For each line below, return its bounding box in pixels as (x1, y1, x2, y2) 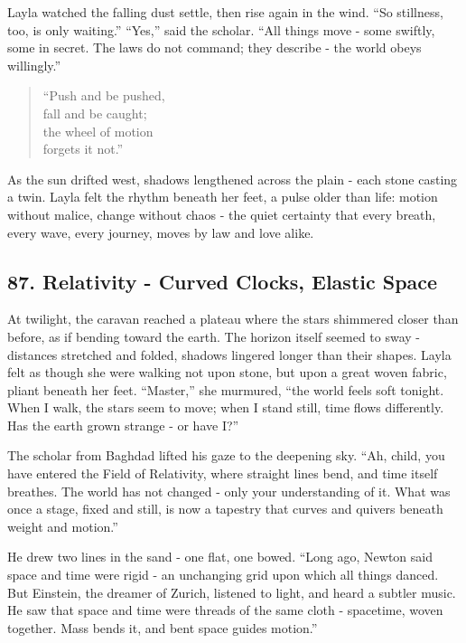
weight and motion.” (7, 516, 118, 535)
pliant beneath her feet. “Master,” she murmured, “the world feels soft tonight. (7, 380, 444, 399)
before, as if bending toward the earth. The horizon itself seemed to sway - (7, 326, 420, 345)
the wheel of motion (42, 121, 154, 140)
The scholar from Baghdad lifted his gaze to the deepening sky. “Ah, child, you (7, 446, 445, 465)
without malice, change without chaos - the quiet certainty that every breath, (7, 204, 436, 223)
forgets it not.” (42, 139, 124, 158)
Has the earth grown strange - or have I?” (7, 415, 239, 434)
